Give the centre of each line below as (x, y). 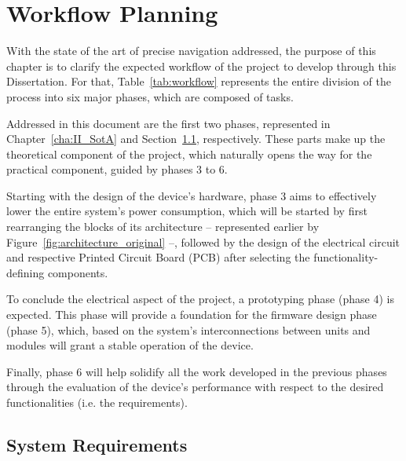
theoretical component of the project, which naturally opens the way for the (189, 154)
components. (78, 272)
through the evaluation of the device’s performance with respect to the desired (195, 387)
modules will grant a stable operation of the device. (130, 345)
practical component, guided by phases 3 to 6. (117, 169)
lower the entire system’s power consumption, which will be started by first (187, 211)
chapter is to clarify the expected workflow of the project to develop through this (201, 66)
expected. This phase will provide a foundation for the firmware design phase (192, 315)
